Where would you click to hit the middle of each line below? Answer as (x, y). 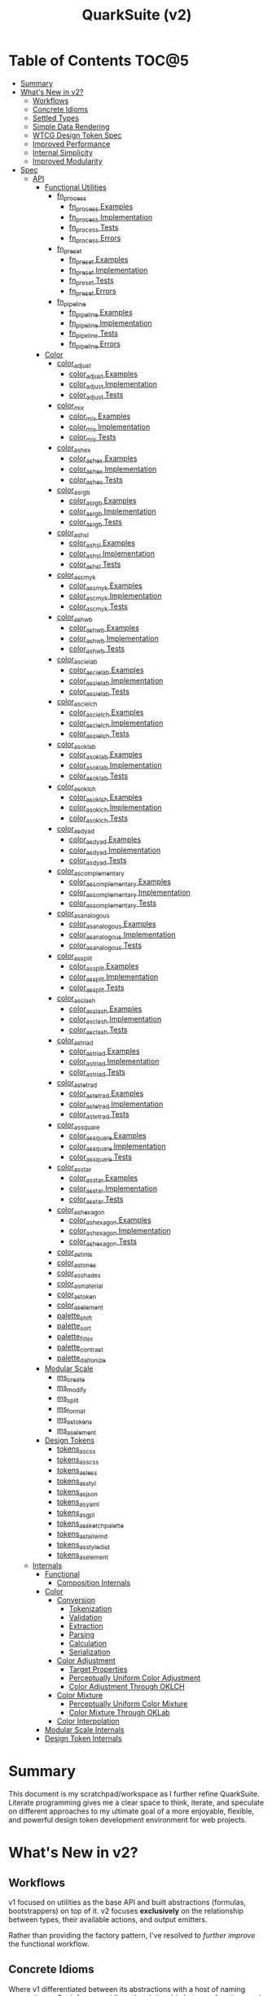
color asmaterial (80, 1285)
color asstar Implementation (113, 1189)
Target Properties (98, 1670)
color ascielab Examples (106, 671)
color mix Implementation (110, 427)
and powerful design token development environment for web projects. (127, 1820)
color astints (75, 1253)
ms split (68, 1399)
